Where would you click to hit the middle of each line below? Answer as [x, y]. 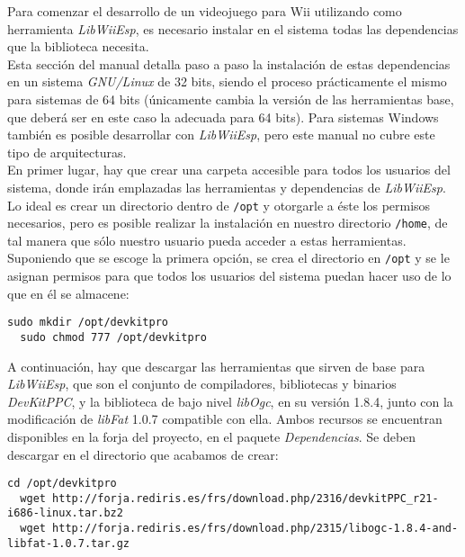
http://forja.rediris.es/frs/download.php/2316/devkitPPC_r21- [246, 498]
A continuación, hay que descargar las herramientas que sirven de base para [216, 366]
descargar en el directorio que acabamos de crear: [143, 454]
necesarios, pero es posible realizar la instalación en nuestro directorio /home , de [228, 223]
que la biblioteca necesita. [78, 46]
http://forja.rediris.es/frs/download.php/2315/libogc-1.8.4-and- [255, 529]
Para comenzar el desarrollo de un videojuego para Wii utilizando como [205, 11]
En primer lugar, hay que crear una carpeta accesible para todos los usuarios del [229, 170]
